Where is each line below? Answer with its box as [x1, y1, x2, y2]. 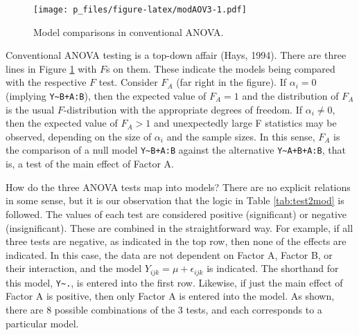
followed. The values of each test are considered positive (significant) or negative [6, 206, 347, 221]
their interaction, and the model [6, 261, 142, 275]
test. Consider [98, 75, 158, 89]
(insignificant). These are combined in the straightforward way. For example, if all [6, 220, 353, 235]
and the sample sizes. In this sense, [166, 129, 315, 143]
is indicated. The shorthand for [207, 261, 339, 275]
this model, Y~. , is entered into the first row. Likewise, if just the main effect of [6, 275, 343, 289]
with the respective [6, 75, 87, 89]
